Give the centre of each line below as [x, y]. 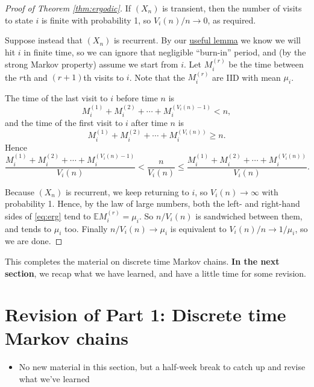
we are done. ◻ [34, 241]
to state [19, 20]
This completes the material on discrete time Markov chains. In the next [142, 261]
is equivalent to [198, 228]
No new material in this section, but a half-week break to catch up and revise [162, 367]
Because [20, 191]
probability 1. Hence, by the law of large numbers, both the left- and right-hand [152, 203]
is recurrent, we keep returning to [127, 191]
